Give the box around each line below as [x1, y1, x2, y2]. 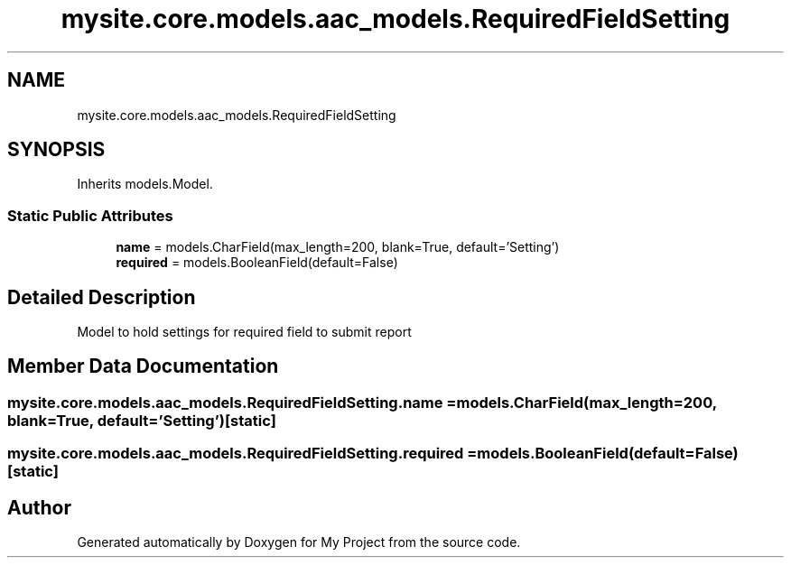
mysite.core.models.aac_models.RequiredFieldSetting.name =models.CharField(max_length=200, [7, 393, 717, 412]
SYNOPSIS [7, 138, 106, 162]
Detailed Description [7, 285, 196, 309]
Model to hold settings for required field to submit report [77, 324, 412, 340]
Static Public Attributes [7, 206, 173, 225]
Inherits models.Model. [77, 176, 213, 192]
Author [7, 496, 71, 519]
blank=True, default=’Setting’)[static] [7, 411, 276, 430]
